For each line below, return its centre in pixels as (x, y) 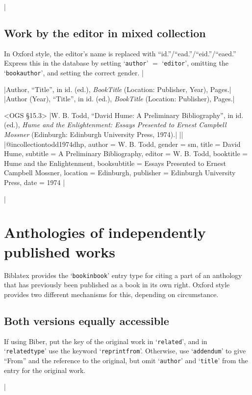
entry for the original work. (45, 370)
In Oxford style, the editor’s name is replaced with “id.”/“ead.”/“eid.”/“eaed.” (120, 53)
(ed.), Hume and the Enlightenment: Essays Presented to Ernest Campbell (115, 125)
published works (60, 251)
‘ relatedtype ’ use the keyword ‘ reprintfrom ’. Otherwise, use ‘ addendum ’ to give (125, 351)
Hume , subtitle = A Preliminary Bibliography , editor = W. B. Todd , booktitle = (126, 153)
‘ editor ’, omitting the (195, 63)
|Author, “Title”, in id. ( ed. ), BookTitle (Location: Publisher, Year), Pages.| (118, 89)
